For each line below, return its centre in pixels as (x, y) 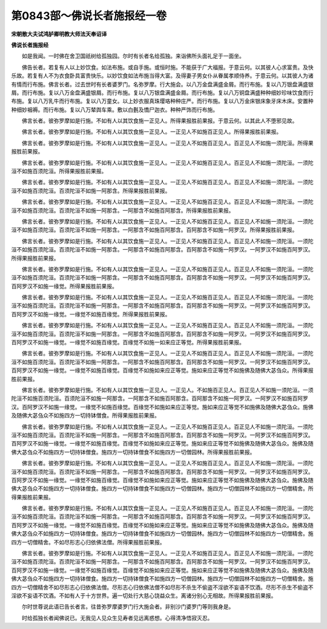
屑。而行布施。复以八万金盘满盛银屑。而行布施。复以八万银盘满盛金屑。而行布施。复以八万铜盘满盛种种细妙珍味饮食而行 (162, 92)
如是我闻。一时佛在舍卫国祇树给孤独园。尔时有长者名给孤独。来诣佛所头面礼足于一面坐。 (133, 56)
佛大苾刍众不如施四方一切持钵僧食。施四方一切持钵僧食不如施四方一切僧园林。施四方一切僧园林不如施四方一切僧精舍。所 (162, 488)
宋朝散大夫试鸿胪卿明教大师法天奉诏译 (59, 34)
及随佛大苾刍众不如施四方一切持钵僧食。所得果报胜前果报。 (85, 416)
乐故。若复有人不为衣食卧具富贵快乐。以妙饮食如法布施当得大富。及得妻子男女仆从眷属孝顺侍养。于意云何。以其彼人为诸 (162, 76)
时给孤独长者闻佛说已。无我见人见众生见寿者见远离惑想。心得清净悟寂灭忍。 (117, 617)
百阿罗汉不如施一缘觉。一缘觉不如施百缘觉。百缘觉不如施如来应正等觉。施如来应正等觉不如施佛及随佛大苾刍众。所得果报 (162, 370)
